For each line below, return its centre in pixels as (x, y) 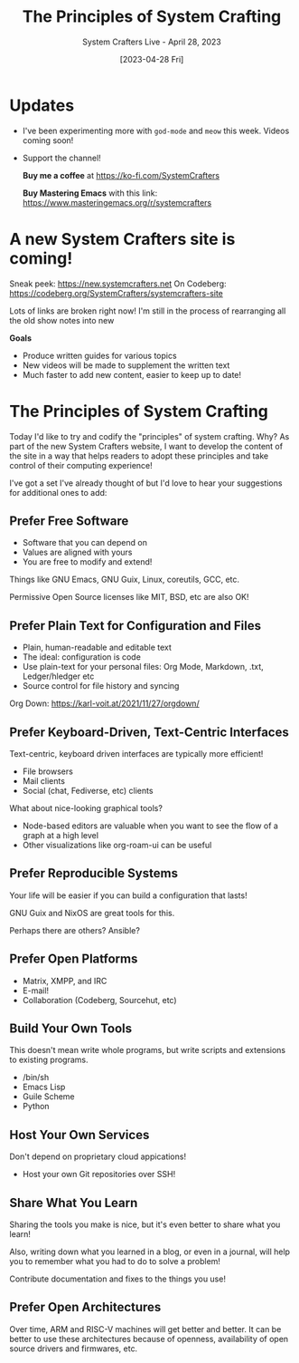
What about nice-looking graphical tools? (86, 808)
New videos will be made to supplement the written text (126, 365)
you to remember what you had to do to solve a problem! (115, 1261)
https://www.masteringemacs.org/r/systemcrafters (117, 202)
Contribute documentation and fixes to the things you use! (117, 1279)
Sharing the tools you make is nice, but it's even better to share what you (145, 1224)
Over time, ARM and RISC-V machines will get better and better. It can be (145, 1329)
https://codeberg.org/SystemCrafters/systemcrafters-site (117, 293)
